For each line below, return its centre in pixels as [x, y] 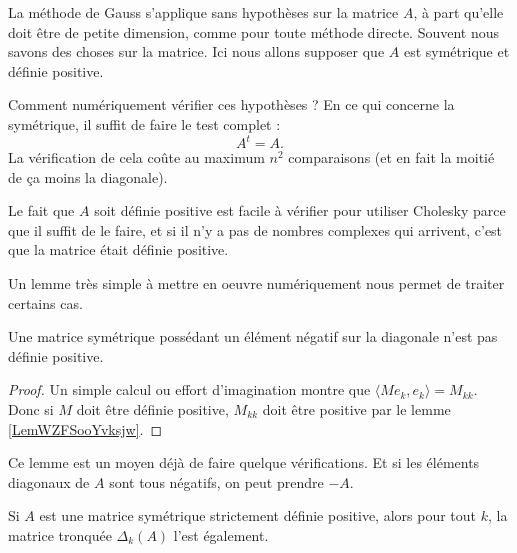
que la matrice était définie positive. [118, 249]
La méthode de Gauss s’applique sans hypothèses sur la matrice [203, 12]
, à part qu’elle [458, 12]
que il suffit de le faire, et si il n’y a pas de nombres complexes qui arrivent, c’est [255, 229]
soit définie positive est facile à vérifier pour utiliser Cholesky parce [300, 210]
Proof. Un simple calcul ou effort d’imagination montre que [189, 389]
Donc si [31, 409]
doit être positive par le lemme [356, 409]
